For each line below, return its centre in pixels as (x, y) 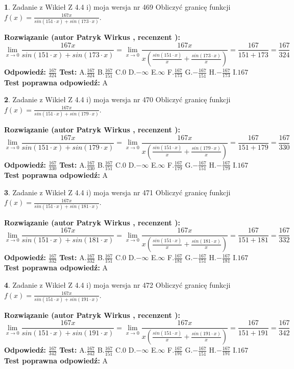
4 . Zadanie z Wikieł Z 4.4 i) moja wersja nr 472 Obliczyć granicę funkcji (117, 284)
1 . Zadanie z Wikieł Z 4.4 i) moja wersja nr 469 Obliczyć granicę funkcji (117, 7)
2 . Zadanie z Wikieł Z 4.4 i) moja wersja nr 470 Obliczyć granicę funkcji (117, 99)
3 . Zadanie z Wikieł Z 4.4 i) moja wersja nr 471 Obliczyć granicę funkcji (117, 192)
